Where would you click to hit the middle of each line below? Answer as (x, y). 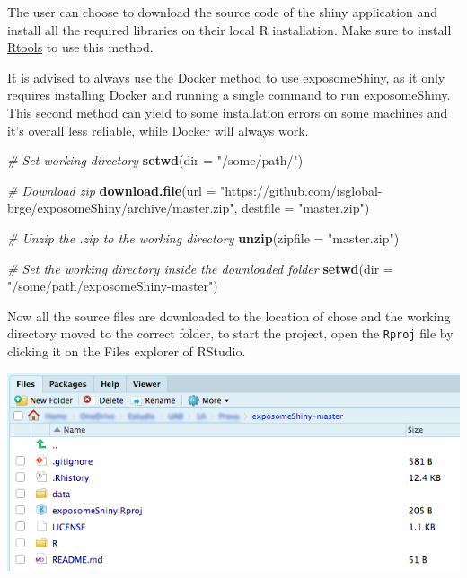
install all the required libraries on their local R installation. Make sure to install (229, 29)
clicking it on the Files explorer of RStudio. (127, 350)
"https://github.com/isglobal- (301, 190)
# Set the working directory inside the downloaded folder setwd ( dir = (200, 268)
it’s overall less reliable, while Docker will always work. (158, 130)
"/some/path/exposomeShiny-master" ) (113, 286)
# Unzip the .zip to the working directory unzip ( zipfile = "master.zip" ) (203, 237)
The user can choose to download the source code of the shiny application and (223, 12)
